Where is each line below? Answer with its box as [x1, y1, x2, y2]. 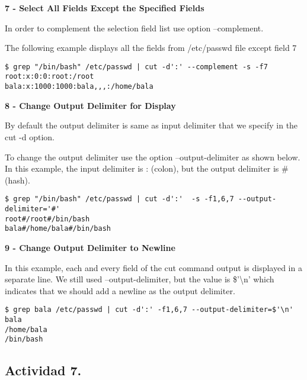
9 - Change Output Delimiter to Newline [5, 241, 175, 253]
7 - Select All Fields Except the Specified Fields [5, 2, 204, 14]
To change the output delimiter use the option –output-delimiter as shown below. [5, 150, 300, 163]
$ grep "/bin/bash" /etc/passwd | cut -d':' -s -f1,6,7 [5, 195, 234, 204]
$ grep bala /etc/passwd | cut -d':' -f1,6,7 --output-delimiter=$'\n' [5, 305, 293, 314]
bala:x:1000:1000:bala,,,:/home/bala [5, 82, 153, 91]
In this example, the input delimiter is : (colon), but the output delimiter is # [5, 162, 289, 175]
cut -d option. [5, 130, 55, 143]
